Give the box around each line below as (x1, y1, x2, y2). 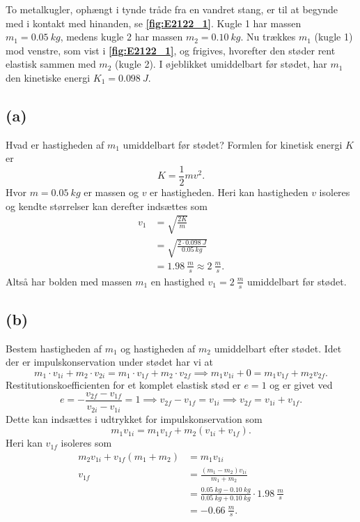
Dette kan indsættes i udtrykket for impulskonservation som (6, 411, 263, 426)
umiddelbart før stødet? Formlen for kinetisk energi (123, 137, 343, 151)
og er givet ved (269, 378, 333, 392)
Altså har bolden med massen (6, 274, 132, 288)
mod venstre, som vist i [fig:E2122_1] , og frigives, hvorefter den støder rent (6, 43, 336, 57)
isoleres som (61, 435, 112, 450)
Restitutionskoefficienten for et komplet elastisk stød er (6, 378, 241, 392)
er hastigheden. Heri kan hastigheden (150, 185, 308, 200)
